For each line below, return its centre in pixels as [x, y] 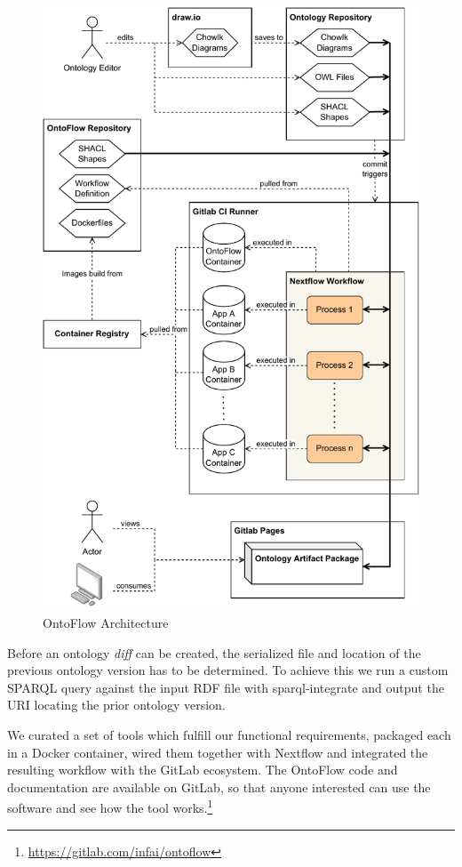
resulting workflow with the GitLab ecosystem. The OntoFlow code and [203, 770]
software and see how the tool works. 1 [110, 806]
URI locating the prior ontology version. [116, 705]
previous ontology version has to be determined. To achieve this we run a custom [228, 670]
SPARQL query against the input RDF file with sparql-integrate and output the [226, 687]
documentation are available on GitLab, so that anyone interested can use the [219, 787]
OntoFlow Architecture [106, 622]
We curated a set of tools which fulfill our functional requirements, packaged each [229, 734]
